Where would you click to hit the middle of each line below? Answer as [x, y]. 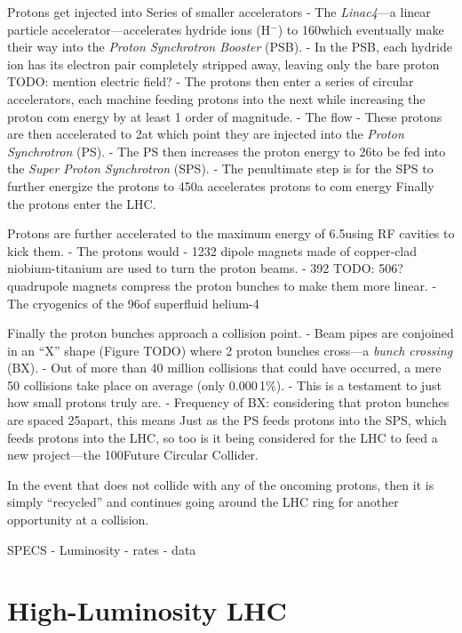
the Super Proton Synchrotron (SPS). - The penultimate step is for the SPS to [220, 168]
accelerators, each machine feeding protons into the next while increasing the [216, 98]
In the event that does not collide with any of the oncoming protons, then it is [221, 484]
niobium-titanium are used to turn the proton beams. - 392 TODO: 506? [205, 268]
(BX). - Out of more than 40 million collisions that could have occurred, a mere [224, 368]
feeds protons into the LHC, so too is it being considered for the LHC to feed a [223, 437]
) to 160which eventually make [361, 29]
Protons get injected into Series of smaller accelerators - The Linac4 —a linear [219, 12]
